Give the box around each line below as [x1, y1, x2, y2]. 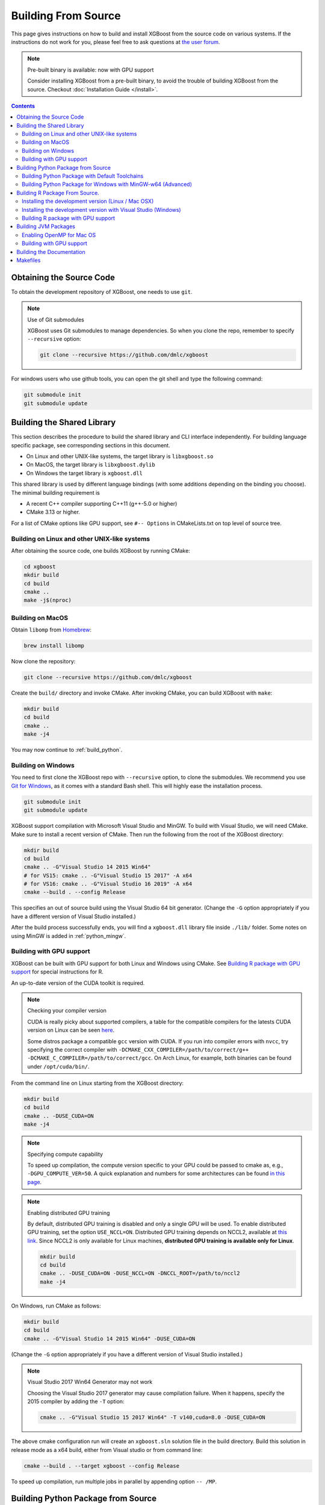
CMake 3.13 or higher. [26, 509, 81, 516]
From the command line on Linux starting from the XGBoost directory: [11, 1079, 184, 1087]
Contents [11, 102, 36, 110]
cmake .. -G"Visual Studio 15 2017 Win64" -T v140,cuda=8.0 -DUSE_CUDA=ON [40, 1414, 266, 1421]
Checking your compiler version [27, 1007, 107, 1014]
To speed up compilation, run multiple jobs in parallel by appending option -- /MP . [11, 1478, 217, 1485]
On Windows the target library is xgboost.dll [26, 470, 143, 477]
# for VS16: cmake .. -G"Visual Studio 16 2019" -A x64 [23, 881, 193, 887]
